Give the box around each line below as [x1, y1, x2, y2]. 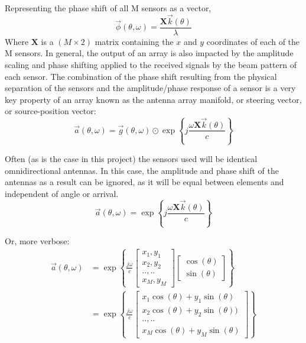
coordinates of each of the [206, 35, 300, 47]
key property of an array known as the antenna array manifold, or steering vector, [5, 93, 302, 105]
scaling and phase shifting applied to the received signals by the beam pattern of [5, 59, 297, 71]
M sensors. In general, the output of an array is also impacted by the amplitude [5, 47, 294, 59]
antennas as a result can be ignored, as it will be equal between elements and [5, 176, 284, 188]
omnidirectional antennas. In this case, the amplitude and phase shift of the [5, 164, 279, 176]
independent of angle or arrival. [5, 187, 119, 199]
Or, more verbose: [5, 235, 70, 247]
